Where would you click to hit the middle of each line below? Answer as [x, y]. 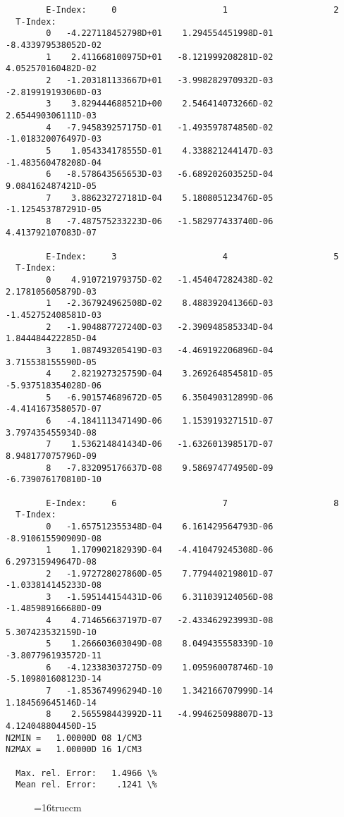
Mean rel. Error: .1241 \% [86, 785]
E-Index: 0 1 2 [192, 10]
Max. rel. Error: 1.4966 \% [86, 773]
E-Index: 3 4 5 [192, 256]
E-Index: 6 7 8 [192, 503]
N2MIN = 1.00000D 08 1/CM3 [74, 738]
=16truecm [58, 807]
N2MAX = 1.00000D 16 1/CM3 [74, 750]
